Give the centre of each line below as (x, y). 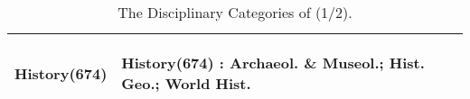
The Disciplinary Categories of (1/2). (235, 12)
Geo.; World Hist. (186, 83)
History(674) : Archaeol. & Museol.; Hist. (273, 63)
